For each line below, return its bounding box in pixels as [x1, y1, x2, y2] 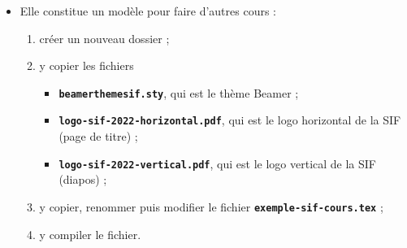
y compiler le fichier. [39, 225, 141, 242]
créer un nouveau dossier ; [39, 29, 170, 46]
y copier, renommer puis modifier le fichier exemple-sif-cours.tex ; [39, 198, 383, 215]
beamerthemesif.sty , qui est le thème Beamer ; [58, 84, 299, 101]
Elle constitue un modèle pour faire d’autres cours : [19, 2, 277, 19]
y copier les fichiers [39, 57, 134, 74]
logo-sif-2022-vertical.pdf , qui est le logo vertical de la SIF [58, 154, 376, 172]
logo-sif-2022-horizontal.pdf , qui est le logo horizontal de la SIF [58, 111, 401, 128]
